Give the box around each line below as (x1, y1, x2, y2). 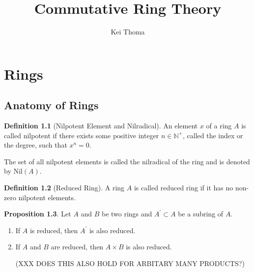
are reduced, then (51, 242, 104, 252)
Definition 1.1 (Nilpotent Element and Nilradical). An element (4, 121, 198, 131)
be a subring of (178, 209, 224, 219)
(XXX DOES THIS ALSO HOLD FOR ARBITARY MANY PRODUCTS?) (15, 258, 245, 269)
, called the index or (183, 130, 243, 140)
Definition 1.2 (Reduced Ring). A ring (4, 182, 125, 193)
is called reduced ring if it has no (134, 182, 233, 193)
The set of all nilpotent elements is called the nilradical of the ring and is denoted (4, 156, 250, 166)
